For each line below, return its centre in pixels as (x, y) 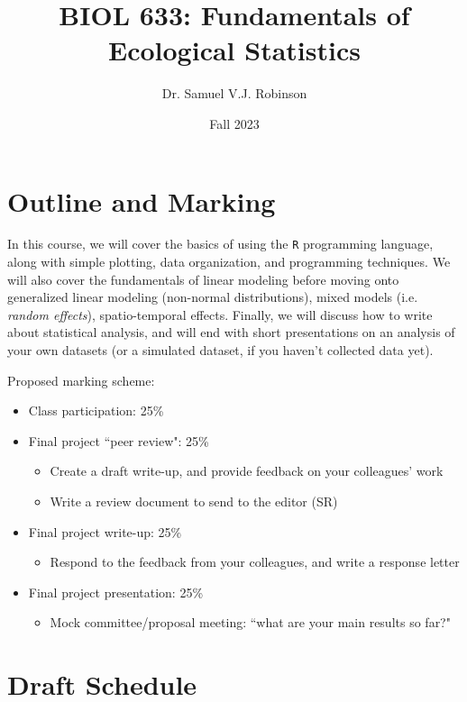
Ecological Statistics (234, 50)
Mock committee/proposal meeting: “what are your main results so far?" (250, 622)
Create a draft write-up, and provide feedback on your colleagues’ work (247, 471)
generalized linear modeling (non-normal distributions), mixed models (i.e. (213, 297)
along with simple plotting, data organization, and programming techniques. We (229, 262)
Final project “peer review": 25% (119, 440)
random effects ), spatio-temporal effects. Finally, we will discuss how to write (220, 314)
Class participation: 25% (96, 410)
